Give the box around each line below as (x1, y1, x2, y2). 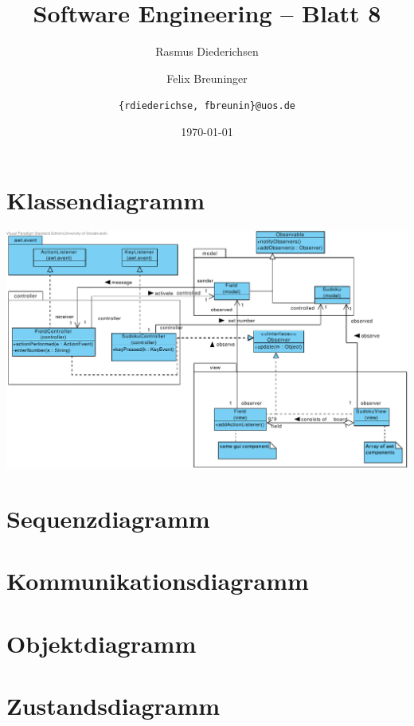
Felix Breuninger (166, 69, 248, 86)
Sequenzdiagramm (6, 502, 210, 535)
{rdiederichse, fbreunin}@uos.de (119, 100, 295, 112)
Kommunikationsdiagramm (6, 564, 309, 597)
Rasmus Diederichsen (155, 43, 259, 60)
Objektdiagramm (6, 626, 197, 659)
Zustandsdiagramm (6, 689, 221, 722)
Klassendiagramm (6, 183, 205, 216)
